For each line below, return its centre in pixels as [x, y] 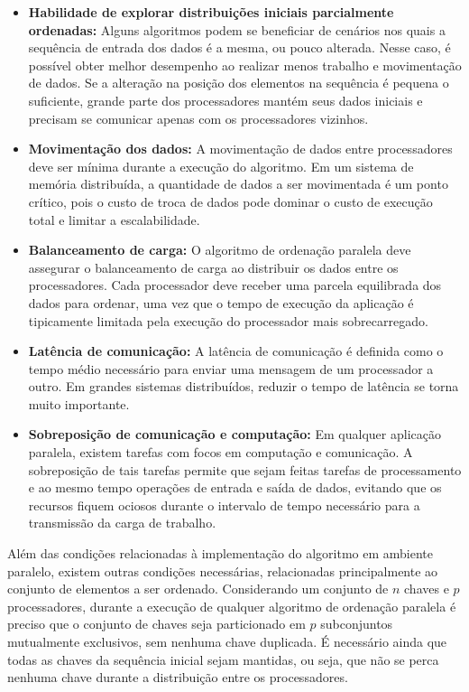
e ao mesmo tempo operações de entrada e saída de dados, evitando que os [235, 487]
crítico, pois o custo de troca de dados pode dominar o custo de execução [230, 201]
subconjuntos [357, 624]
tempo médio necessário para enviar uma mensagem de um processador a [231, 368]
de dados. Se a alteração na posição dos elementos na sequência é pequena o [239, 83]
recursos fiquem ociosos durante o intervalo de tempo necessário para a [224, 505]
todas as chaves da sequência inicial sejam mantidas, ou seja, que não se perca [223, 659]
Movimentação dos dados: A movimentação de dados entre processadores [240, 149]
